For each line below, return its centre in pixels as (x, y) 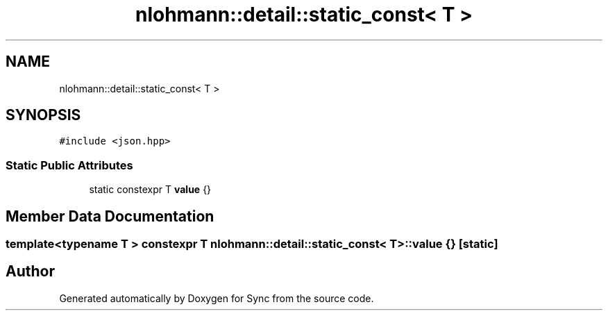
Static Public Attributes (69, 165)
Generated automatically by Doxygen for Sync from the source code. (217, 298)
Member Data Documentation (110, 216)
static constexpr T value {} (150, 190)
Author (30, 272)
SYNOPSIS (43, 115)
